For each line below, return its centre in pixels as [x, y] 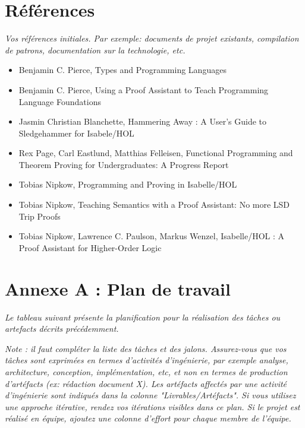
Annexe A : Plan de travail [118, 288]
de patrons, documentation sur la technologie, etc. [95, 50]
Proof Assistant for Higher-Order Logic [90, 247]
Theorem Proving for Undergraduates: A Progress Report [124, 164]
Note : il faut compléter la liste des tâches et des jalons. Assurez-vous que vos [146, 348]
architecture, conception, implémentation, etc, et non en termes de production [146, 371]
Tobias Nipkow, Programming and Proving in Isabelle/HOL [128, 184]
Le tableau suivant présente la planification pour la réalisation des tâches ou [143, 317]
